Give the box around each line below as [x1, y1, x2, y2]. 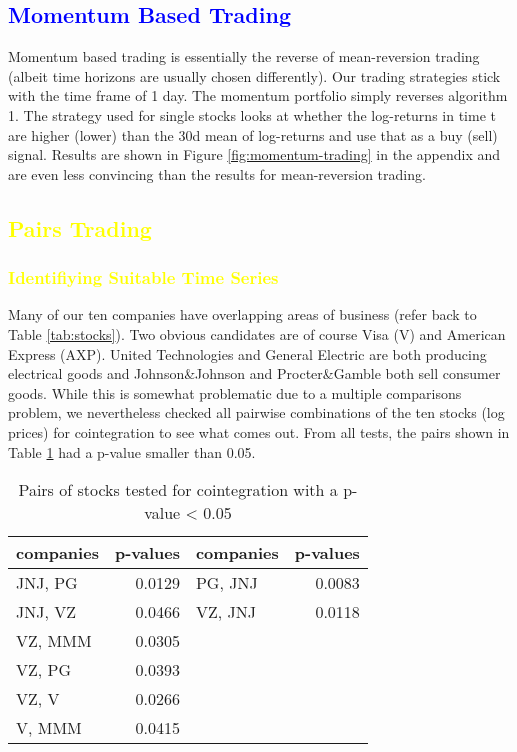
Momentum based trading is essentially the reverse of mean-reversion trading [8, 46, 480, 67]
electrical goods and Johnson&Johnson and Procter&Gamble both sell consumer [8, 363, 501, 384]
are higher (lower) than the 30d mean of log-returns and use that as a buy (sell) [8, 124, 498, 145]
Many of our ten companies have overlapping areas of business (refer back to [8, 304, 477, 325]
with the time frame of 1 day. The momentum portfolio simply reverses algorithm [8, 85, 508, 106]
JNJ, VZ [16, 600, 77, 624]
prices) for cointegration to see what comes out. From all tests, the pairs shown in [8, 421, 510, 442]
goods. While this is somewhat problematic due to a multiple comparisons [8, 382, 462, 403]
